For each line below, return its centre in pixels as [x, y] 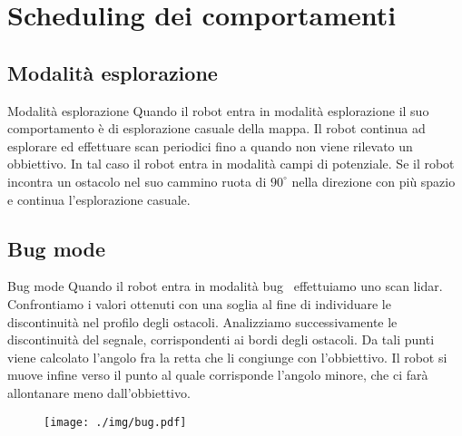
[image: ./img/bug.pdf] [115, 422]
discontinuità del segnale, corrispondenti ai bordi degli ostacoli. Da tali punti [221, 339]
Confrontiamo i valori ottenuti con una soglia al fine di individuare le [199, 303]
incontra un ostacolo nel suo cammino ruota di [137, 181]
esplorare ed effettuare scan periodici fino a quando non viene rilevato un [210, 145]
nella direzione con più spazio [374, 181]
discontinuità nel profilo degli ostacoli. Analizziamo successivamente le [202, 321]
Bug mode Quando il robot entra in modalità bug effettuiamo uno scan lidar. [225, 286]
